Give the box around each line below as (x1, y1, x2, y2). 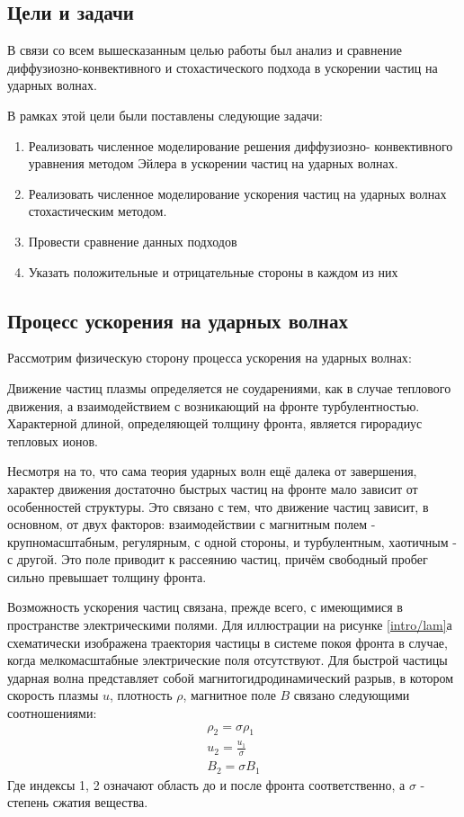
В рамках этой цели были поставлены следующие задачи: (7, 105, 323, 124)
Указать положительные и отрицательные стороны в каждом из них (28, 262, 398, 281)
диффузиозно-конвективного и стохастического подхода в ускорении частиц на (7, 58, 438, 76)
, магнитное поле (183, 686, 276, 705)
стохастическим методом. (28, 202, 167, 220)
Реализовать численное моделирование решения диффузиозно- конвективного (28, 136, 453, 155)
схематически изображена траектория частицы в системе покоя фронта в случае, (7, 633, 448, 651)
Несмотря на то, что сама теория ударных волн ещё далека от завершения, (7, 462, 417, 480)
